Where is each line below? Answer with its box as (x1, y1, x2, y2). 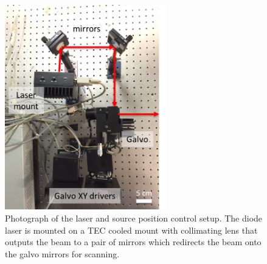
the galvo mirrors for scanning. (5, 247, 120, 260)
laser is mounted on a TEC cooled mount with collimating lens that (5, 223, 258, 236)
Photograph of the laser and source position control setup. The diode (5, 212, 263, 225)
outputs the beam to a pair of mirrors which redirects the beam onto (5, 235, 262, 248)
